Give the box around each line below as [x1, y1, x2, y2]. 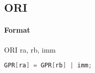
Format [4, 25, 30, 35]
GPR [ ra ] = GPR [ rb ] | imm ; [4, 62, 92, 69]
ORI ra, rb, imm [4, 44, 56, 55]
